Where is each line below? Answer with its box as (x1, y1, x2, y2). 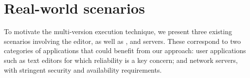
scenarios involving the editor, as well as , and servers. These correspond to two (4, 36, 241, 46)
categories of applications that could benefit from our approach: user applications (4, 45, 246, 56)
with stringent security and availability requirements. (4, 64, 162, 75)
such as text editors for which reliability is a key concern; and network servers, (4, 55, 238, 65)
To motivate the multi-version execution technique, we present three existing (4, 26, 232, 37)
